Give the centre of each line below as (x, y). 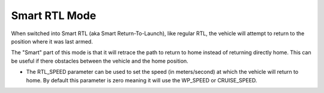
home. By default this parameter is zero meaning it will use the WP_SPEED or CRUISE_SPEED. (142, 80)
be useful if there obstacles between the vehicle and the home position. (100, 61)
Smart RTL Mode (54, 15)
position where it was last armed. (52, 41)
